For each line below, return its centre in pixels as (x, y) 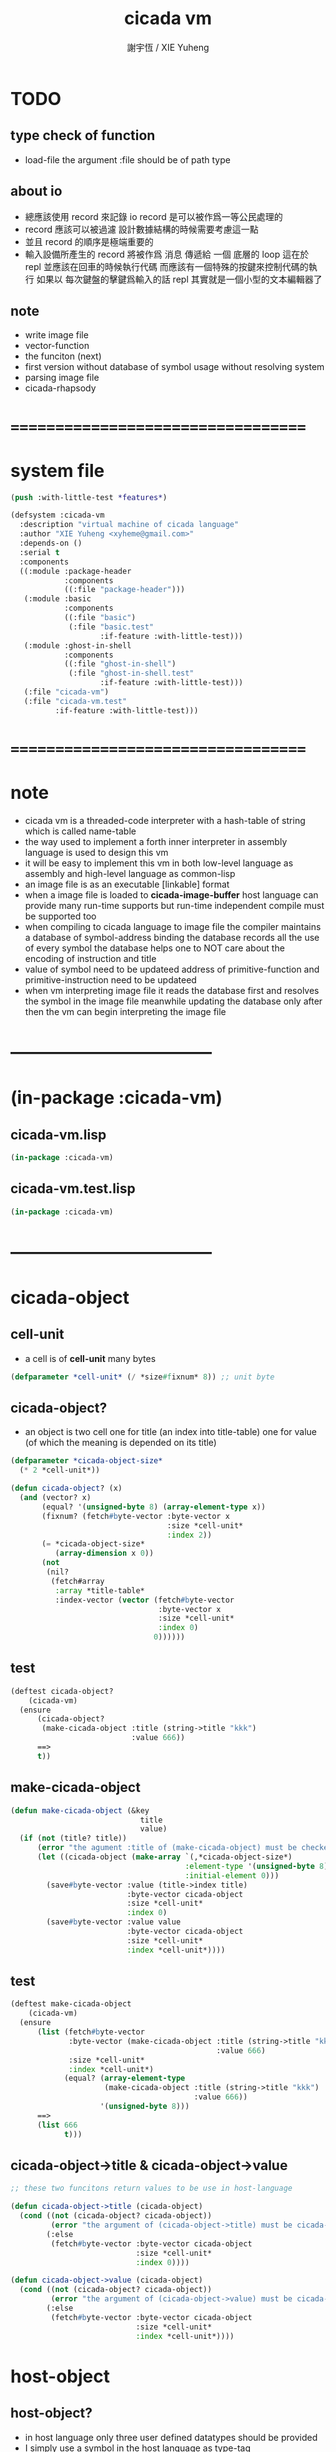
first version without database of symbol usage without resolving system (174, 367)
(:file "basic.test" (111, 627)
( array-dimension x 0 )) (104, 1553)
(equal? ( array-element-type (124, 2078)
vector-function (57, 346)
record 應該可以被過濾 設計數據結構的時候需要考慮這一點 (141, 229)
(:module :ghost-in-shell (77, 645)
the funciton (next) (63, 356)
